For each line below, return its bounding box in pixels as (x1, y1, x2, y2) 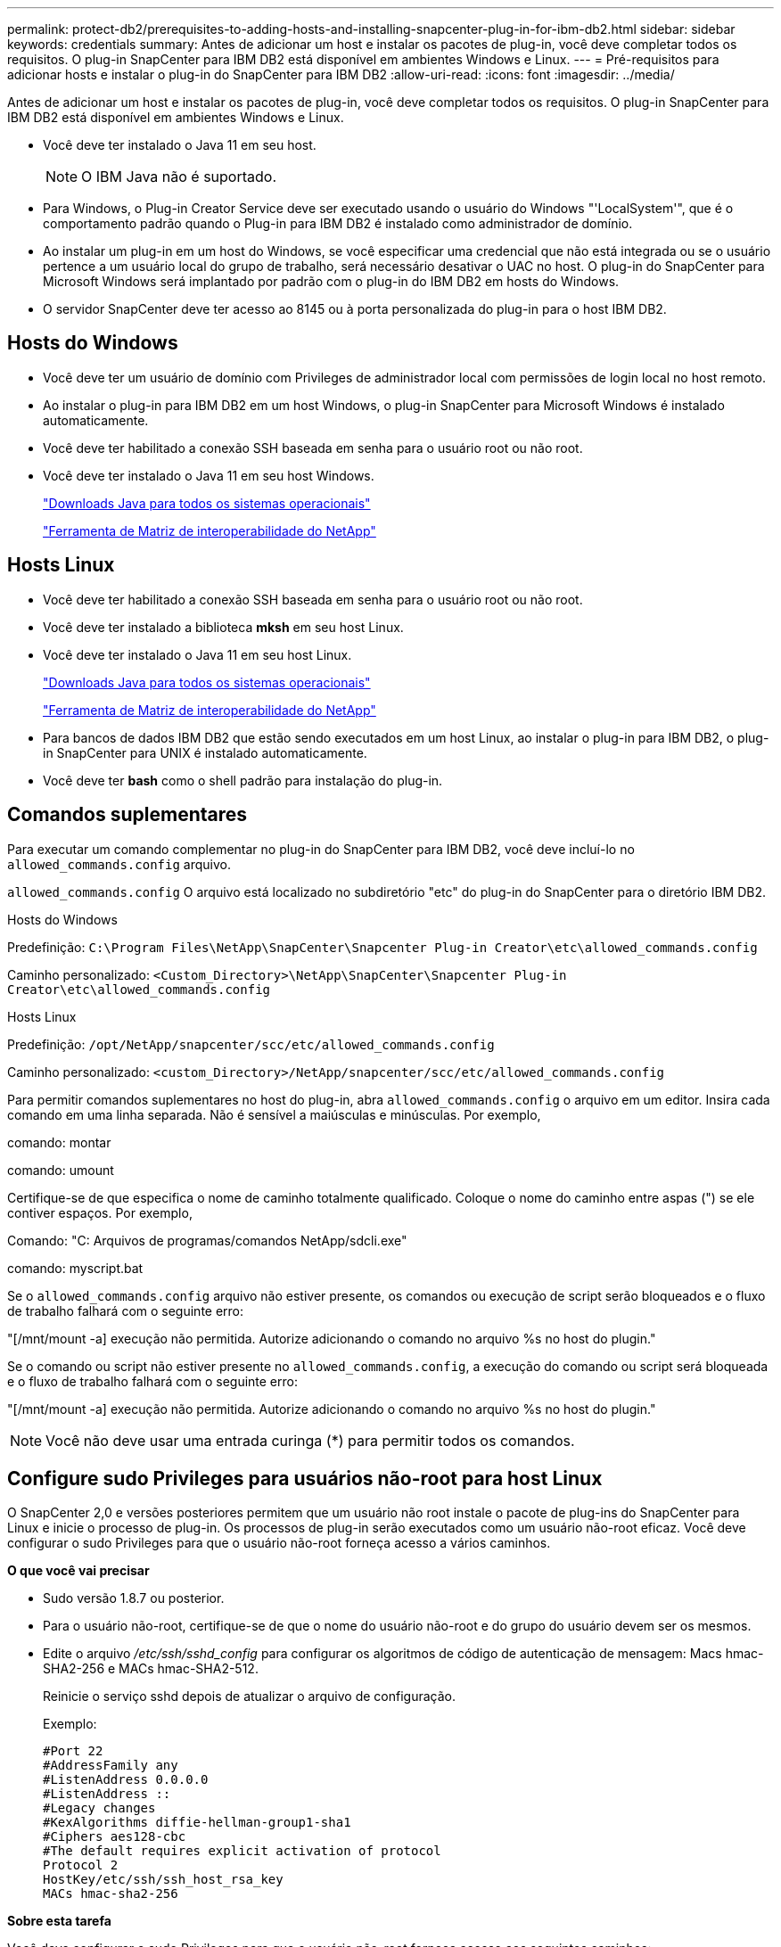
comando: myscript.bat (7, 1260, 144, 1276)
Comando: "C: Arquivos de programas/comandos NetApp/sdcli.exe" (7, 1232, 407, 1248)
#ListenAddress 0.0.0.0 (43, 1772, 209, 1787)
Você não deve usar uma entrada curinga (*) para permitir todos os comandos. (45, 1431, 575, 1450)
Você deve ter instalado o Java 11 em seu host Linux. (43, 646, 352, 662)
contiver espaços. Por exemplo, (7, 1204, 193, 1220)
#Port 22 (43, 1744, 103, 1759)
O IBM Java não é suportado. (81, 168, 277, 185)
